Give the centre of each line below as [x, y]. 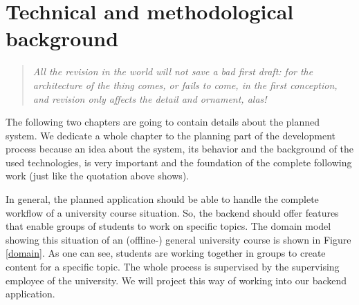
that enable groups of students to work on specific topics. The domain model [168, 226]
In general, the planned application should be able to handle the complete [162, 199]
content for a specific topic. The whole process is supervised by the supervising [173, 267]
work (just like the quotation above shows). [98, 176]
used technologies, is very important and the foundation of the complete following [179, 162]
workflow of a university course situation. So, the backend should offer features [172, 212]
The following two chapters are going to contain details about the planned [163, 122]
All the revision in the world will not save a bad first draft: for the [173, 71]
